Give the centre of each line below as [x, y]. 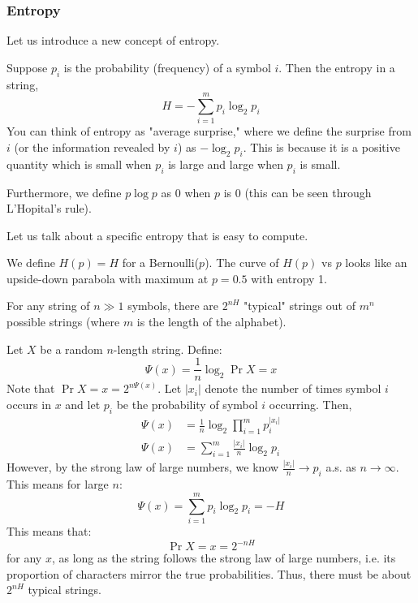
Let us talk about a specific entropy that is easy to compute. [157, 235]
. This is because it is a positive [321, 146]
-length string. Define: [168, 349]
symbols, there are [173, 306]
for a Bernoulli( [161, 263]
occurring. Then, [310, 404]
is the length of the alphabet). [211, 322]
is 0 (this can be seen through [297, 192]
